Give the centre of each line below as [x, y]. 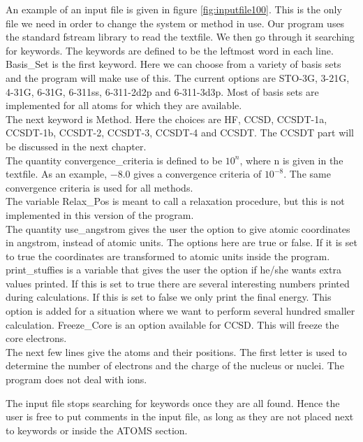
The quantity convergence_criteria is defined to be [114, 160]
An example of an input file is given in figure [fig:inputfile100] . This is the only [174, 9]
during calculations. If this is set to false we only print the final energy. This [169, 297]
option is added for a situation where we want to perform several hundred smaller [180, 311]
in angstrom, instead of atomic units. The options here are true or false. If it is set [181, 242]
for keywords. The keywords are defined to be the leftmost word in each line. [170, 50]
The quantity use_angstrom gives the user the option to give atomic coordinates [178, 228]
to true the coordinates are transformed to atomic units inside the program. [168, 256]
